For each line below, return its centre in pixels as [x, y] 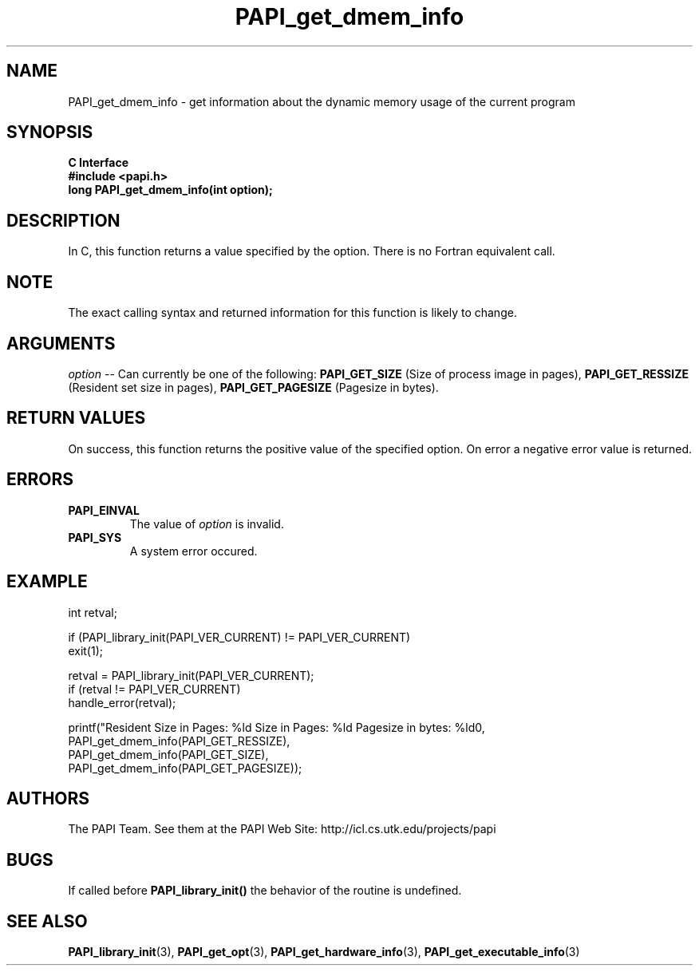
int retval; [93, 612]
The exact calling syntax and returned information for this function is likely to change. [292, 313]
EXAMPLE [47, 582]
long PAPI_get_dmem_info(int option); [170, 190]
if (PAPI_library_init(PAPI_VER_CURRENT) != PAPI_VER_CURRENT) [239, 637]
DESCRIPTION [63, 220]
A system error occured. [194, 551]
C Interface [99, 163]
